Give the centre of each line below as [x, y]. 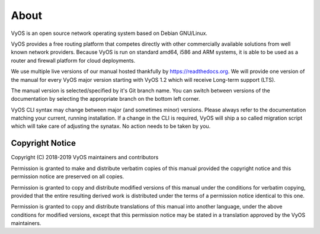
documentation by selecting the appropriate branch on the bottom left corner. [106, 99]
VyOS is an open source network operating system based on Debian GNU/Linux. [109, 33]
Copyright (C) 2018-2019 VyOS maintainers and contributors [85, 158]
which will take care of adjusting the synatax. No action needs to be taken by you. [111, 126]
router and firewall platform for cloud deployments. [73, 60]
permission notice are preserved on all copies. [68, 177]
